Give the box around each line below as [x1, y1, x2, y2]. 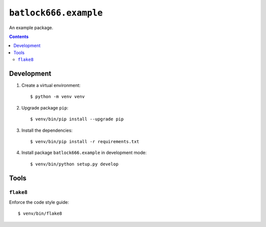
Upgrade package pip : [21, 105, 68, 111]
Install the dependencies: [21, 127, 73, 133]
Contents [9, 34, 29, 39]
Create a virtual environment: [21, 82, 81, 88]
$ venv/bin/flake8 [18, 211, 63, 217]
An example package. [9, 25, 54, 31]
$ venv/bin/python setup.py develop [30, 161, 119, 167]
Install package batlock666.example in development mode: [21, 150, 147, 155]
